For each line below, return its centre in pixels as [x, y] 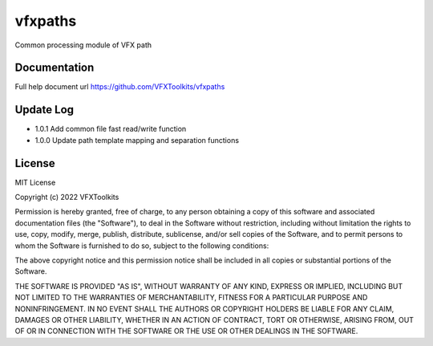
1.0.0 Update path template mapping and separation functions [137, 140]
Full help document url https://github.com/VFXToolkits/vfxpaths [120, 87]
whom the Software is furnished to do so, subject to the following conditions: [142, 246]
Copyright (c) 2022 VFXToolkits [67, 197]
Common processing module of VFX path [83, 45]
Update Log [45, 110]
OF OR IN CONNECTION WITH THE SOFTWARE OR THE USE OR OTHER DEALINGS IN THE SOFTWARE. [186, 331]
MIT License [35, 182]
